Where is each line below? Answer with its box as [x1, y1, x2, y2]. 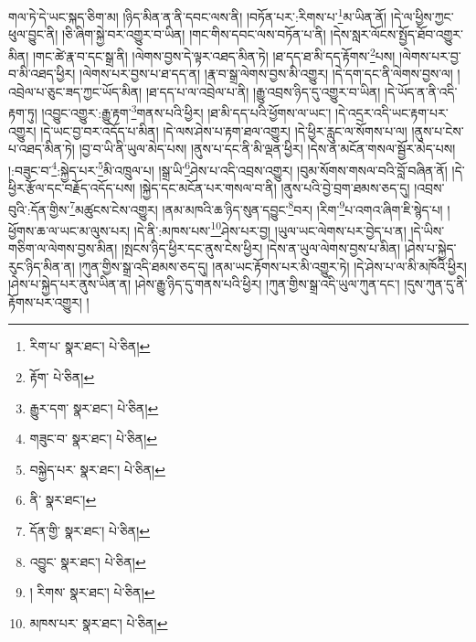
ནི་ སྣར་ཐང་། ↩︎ [29, 490, 97, 509]
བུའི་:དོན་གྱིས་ [8, 199, 70, 219]
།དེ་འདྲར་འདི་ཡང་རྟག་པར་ [334, 102, 449, 122]
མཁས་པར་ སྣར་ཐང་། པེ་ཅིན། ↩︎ [29, 613, 168, 632]
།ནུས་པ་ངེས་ [411, 121, 464, 140]
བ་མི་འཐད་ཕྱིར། [8, 64, 76, 83]
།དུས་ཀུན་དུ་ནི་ [404, 274, 468, 294]
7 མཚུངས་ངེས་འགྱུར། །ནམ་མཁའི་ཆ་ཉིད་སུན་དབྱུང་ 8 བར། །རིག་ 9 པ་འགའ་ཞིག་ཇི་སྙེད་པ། [69, 197, 443, 219]
